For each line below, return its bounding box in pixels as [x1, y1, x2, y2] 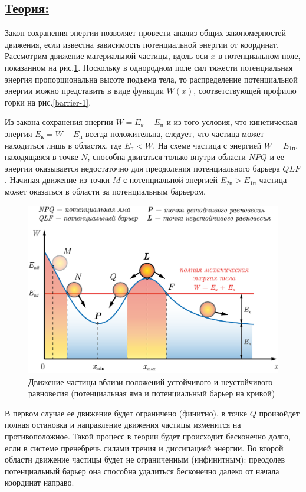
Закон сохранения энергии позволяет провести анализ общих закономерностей [5, 27, 287, 39]
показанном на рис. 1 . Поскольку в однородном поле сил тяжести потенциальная [5, 61, 293, 73]
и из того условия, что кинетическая [166, 116, 297, 128]
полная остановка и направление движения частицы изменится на [5, 418, 241, 431]
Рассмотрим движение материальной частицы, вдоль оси [5, 50, 208, 62]
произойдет [259, 406, 300, 419]
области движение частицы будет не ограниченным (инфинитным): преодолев [5, 453, 285, 465]
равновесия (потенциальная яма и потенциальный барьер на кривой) [28, 387, 275, 399]
